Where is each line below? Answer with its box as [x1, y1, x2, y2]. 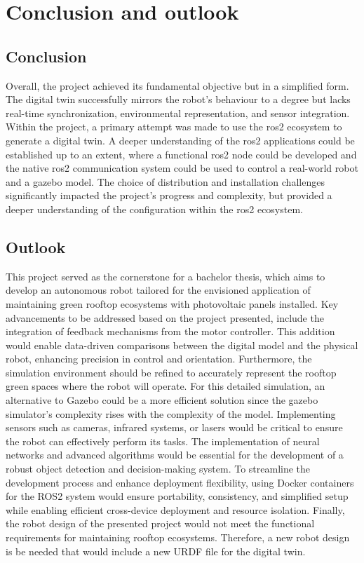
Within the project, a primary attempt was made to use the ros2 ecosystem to [6, 119, 342, 134]
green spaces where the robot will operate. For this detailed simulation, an [6, 379, 325, 393]
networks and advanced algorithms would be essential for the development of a [6, 447, 344, 462]
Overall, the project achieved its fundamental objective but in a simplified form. [6, 78, 349, 93]
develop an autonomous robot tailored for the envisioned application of [6, 283, 311, 297]
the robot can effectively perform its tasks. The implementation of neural [6, 433, 320, 448]
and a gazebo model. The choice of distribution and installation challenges [6, 174, 325, 189]
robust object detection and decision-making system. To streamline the [6, 461, 311, 476]
